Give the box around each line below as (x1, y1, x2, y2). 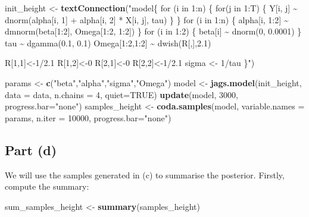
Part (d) (5, 140, 57, 159)
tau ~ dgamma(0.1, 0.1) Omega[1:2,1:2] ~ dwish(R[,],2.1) (5, 36, 211, 49)
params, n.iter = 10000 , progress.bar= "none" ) (5, 111, 171, 124)
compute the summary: (5, 180, 89, 193)
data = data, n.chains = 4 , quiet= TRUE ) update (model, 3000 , (5, 88, 238, 100)
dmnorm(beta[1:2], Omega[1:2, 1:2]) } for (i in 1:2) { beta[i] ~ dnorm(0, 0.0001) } (5, 25, 302, 37)
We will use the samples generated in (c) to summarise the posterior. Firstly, (5, 168, 285, 181)
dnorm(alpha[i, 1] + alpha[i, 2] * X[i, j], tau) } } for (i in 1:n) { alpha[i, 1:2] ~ (5, 13, 289, 26)
